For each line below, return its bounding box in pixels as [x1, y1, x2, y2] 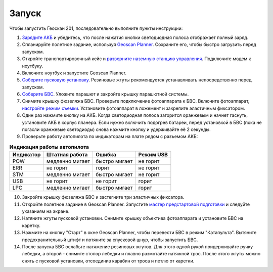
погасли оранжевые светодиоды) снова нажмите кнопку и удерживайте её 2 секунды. [22, 126, 211, 132]
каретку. [22, 222, 40, 229]
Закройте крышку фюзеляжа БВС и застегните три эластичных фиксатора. [22, 194, 185, 200]
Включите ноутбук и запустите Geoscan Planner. [22, 70, 126, 76]
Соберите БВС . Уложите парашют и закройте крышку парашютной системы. [22, 91, 189, 97]
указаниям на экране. [22, 208, 70, 214]
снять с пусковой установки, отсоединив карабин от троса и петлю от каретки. [22, 258, 195, 264]
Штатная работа [46, 151, 88, 158]
